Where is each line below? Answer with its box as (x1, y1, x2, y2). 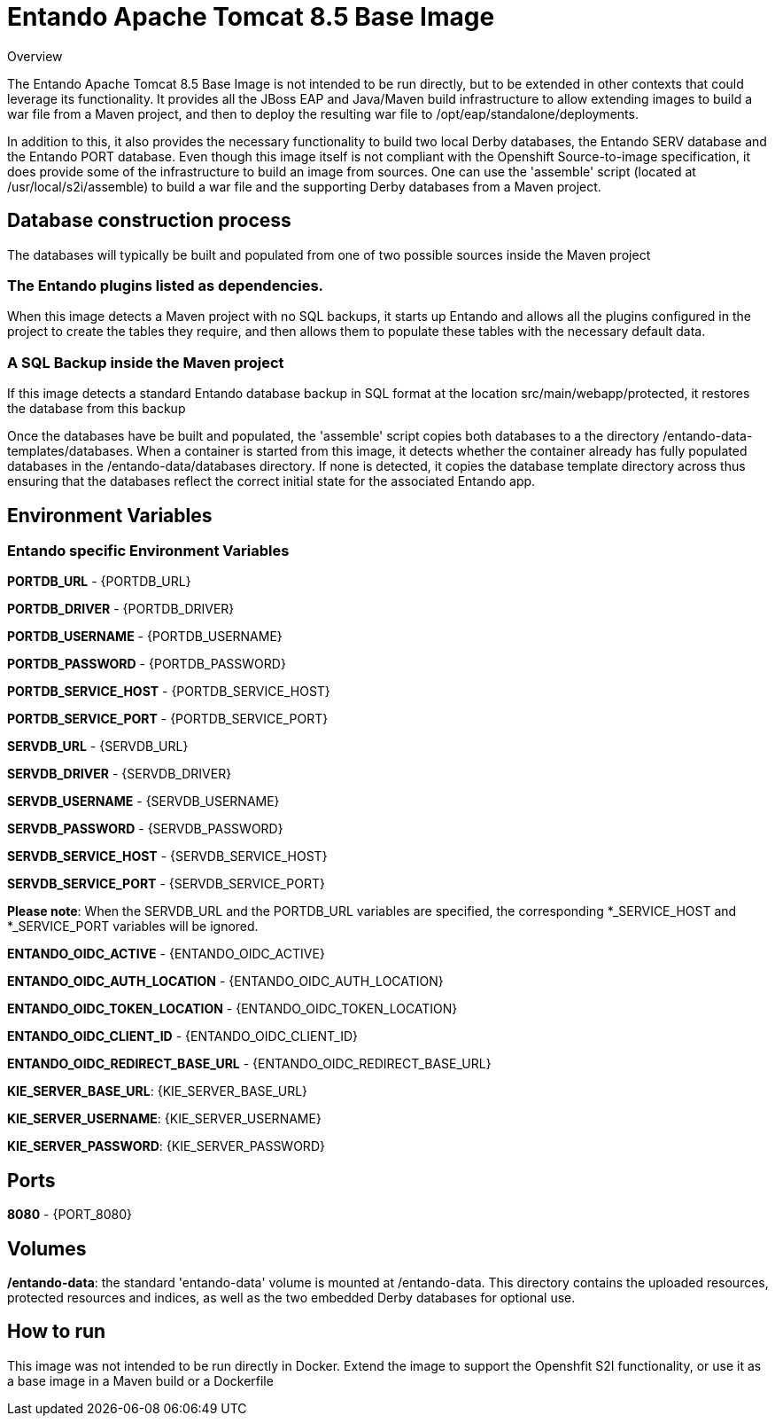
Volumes (7, 1237, 87, 1260)
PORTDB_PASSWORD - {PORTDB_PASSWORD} (7, 656, 286, 672)
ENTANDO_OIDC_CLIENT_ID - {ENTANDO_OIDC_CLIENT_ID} (7, 1028, 358, 1044)
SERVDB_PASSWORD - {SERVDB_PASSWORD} (7, 821, 283, 837)
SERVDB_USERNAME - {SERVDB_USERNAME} (7, 794, 280, 809)
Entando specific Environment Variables (7, 541, 290, 559)
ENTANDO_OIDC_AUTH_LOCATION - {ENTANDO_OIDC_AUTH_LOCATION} (7, 973, 444, 989)
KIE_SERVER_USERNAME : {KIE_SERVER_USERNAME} (7, 1111, 322, 1127)
